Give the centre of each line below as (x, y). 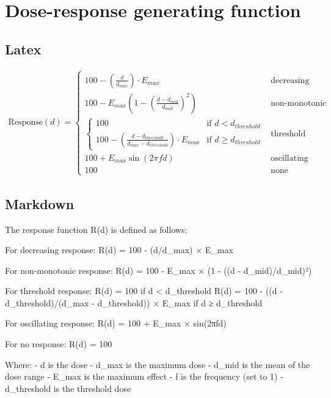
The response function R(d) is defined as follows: (96, 229)
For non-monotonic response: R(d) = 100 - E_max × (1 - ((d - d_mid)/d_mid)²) (158, 270)
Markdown (40, 203)
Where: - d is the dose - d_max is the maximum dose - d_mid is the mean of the (158, 364)
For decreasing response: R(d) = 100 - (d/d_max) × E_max (119, 250)
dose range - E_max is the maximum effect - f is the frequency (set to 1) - (144, 376)
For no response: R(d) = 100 (59, 344)
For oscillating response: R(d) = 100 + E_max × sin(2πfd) (116, 323)
